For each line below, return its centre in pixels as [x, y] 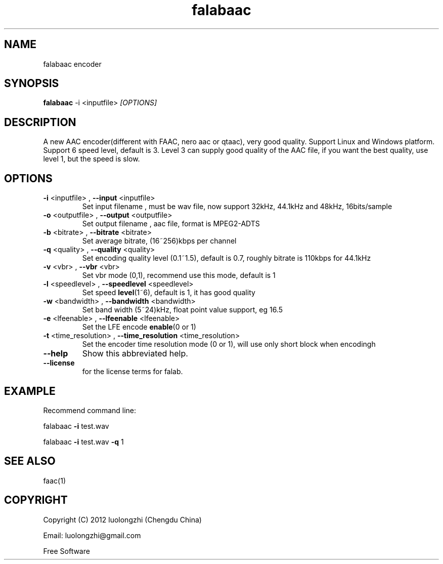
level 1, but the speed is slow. [92, 159]
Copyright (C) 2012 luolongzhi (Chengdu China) [122, 519]
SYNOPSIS [32, 84]
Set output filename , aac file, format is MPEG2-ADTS [171, 224]
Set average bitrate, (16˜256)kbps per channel [159, 241]
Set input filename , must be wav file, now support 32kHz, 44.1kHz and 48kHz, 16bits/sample [237, 207]
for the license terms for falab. [132, 372]
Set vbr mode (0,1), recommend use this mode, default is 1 [179, 275]
